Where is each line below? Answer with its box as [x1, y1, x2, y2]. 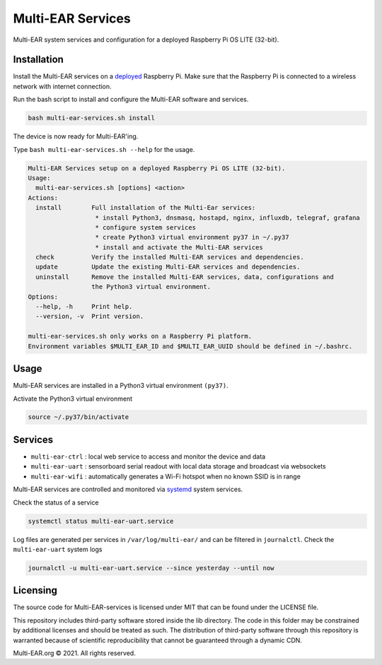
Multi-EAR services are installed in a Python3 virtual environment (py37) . [13, 382, 229, 390]
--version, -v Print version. [35, 312, 144, 321]
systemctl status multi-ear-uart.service [28, 517, 174, 525]
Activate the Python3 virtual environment [13, 394, 133, 403]
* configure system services [95, 223, 196, 231]
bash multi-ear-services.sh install [28, 114, 156, 122]
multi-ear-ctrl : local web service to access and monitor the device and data [30, 452, 266, 461]
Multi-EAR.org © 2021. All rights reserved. [13, 649, 136, 657]
